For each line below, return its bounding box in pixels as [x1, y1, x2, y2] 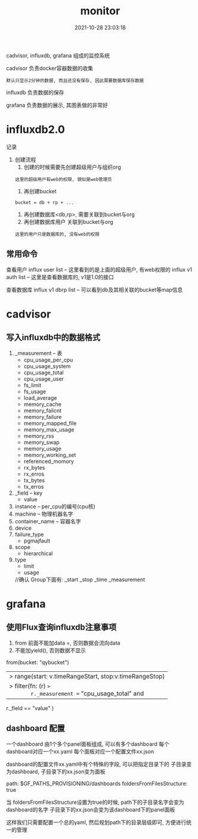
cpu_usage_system [23, 362, 71, 369]
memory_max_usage [23, 425, 75, 433]
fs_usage [23, 388, 47, 395]
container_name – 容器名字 [14, 517, 82, 525]
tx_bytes [23, 476, 45, 484]
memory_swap [23, 439, 60, 446]
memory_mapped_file [23, 419, 77, 427]
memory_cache [23, 400, 61, 408]
